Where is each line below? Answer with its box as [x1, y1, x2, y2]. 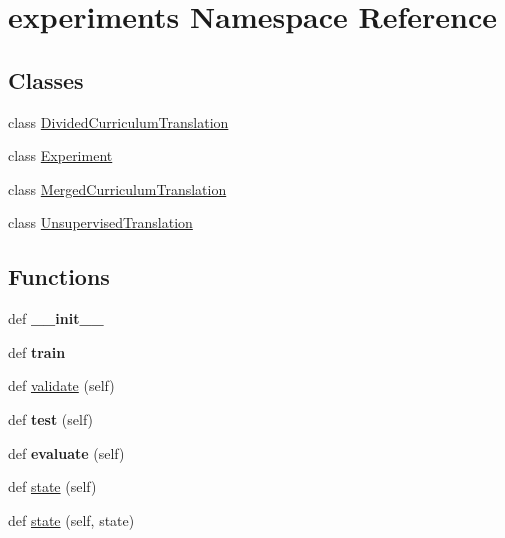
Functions [8, 261, 110, 292]
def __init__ [8, 308, 104, 329]
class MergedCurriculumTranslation [8, 178, 227, 199]
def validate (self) [8, 375, 115, 396]
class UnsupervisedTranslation [8, 212, 193, 233]
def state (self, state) [8, 509, 135, 530]
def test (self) [8, 408, 94, 429]
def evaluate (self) [8, 442, 125, 463]
